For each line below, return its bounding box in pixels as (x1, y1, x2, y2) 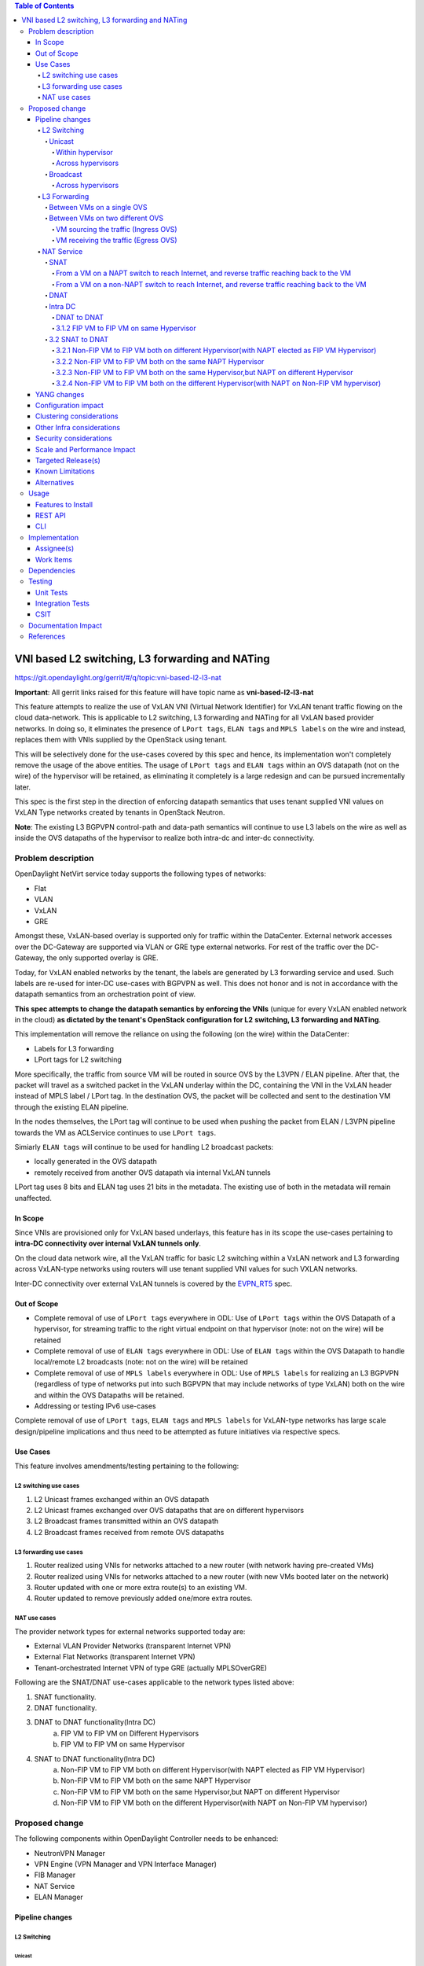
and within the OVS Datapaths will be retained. (34, 1390, 185, 1400)
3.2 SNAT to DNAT (49, 334, 109, 344)
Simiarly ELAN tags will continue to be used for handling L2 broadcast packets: (14, 1142, 274, 1151)
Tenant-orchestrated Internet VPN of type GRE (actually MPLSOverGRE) (34, 1663, 267, 1673)
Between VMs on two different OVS (49, 213, 164, 223)
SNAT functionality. (34, 1692, 97, 1702)
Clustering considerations (35, 411, 119, 421)
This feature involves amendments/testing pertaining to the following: (14, 1461, 239, 1471)
